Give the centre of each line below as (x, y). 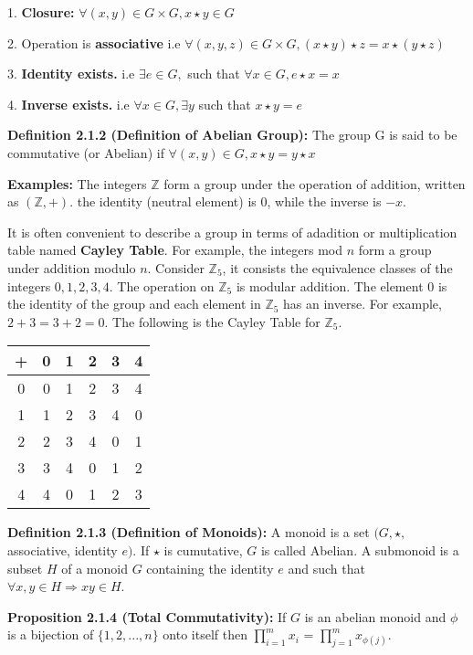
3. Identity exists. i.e (71, 74)
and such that (326, 568)
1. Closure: (41, 12)
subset (25, 568)
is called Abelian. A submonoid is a (360, 549)
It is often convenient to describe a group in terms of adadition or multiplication (232, 232)
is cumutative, (203, 549)
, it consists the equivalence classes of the (337, 267)
